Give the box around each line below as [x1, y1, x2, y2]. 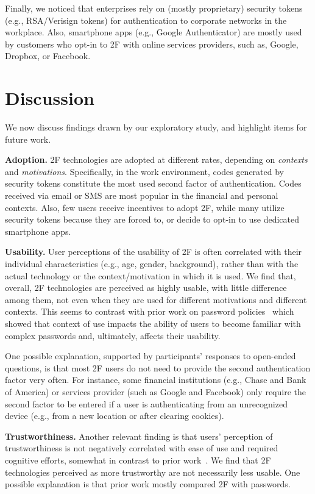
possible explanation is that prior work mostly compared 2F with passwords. [5, 478, 291, 490]
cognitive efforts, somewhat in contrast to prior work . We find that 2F [5, 453, 271, 466]
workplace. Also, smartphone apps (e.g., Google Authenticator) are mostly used [5, 26, 302, 38]
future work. [5, 132, 51, 145]
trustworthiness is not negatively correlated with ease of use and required [5, 442, 278, 454]
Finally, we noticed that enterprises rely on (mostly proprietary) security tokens [5, 2, 303, 14]
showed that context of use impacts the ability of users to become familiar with [5, 317, 301, 329]
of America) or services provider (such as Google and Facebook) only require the [5, 385, 306, 398]
